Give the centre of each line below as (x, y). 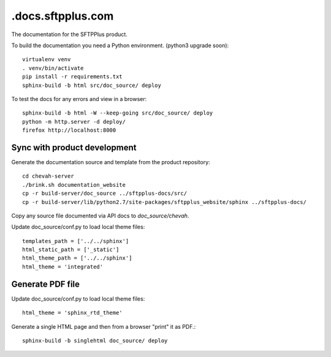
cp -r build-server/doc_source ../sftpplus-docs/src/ (105, 194)
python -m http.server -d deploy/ (74, 122)
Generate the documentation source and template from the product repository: (111, 162)
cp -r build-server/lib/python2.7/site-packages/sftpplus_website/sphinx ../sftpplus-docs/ (164, 202)
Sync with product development (74, 147)
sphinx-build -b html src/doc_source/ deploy (92, 85)
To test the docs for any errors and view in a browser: (79, 99)
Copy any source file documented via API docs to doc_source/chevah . (100, 216)
